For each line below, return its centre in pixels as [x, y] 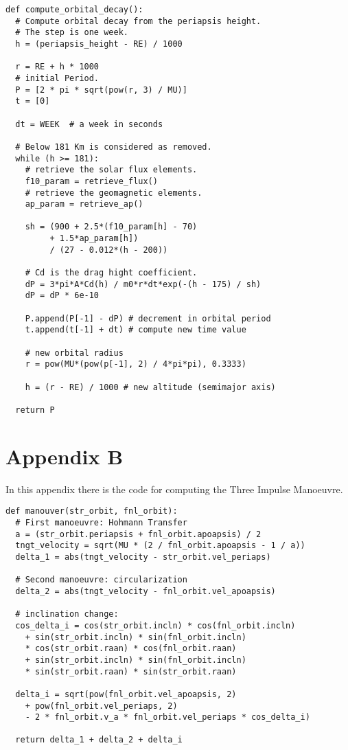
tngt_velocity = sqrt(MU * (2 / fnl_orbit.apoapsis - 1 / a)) [160, 546]
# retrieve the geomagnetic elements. [114, 193]
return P [35, 410]
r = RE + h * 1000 [57, 67]
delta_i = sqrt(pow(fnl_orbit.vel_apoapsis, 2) [126, 694]
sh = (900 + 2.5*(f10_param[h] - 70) [111, 227]
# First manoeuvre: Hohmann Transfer [101, 523]
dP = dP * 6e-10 [62, 296]
